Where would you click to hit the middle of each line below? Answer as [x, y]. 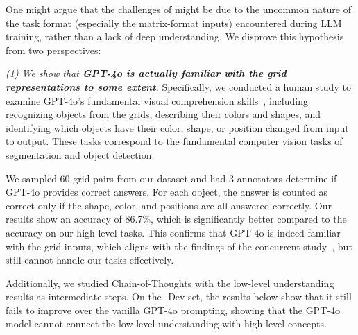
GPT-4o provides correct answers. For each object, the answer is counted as [167, 192]
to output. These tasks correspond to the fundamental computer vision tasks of [174, 141]
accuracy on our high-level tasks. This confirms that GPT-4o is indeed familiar [173, 232]
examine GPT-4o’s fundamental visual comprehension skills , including [157, 100]
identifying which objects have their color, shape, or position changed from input [177, 127]
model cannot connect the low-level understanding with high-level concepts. [166, 324]
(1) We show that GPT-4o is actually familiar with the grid [146, 73]
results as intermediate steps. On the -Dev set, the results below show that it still [179, 297]
